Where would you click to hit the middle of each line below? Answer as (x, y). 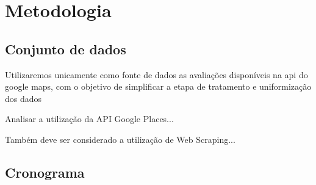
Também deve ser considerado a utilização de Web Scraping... (120, 139)
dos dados (23, 98)
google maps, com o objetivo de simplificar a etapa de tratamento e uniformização (158, 86)
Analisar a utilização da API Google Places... (89, 119)
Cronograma (45, 172)
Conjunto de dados (66, 49)
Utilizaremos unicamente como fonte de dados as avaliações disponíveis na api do (156, 74)
